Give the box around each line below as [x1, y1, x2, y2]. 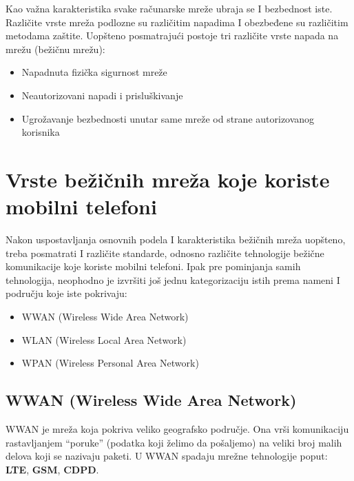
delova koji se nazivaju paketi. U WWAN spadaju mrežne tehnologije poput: [6, 449, 328, 463]
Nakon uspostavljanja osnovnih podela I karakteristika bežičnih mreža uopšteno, [6, 232, 346, 247]
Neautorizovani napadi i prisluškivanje [21, 88, 183, 102]
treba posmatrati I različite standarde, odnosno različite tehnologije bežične [6, 245, 324, 260]
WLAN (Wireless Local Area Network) [21, 332, 187, 347]
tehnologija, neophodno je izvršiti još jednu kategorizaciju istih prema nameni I [6, 272, 340, 287]
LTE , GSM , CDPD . [6, 462, 99, 476]
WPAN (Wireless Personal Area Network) [21, 356, 199, 370]
